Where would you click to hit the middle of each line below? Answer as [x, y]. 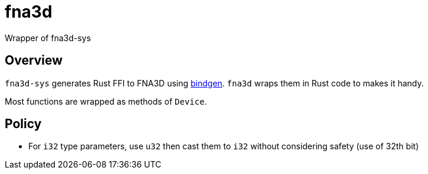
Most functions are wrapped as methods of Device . [106, 101]
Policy [23, 124]
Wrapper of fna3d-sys [48, 38]
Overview [34, 61]
